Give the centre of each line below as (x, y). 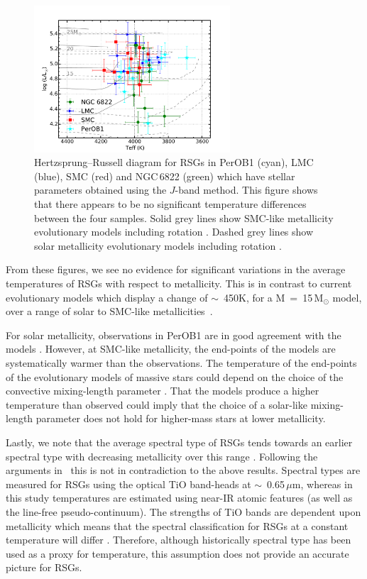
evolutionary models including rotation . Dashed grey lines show (174, 232)
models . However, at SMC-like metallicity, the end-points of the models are (171, 349)
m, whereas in (322, 484)
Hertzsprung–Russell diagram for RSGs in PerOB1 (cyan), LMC (174, 162)
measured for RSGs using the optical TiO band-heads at (128, 484)
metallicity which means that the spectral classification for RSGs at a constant (177, 525)
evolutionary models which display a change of (107, 297)
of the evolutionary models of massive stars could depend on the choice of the (175, 376)
